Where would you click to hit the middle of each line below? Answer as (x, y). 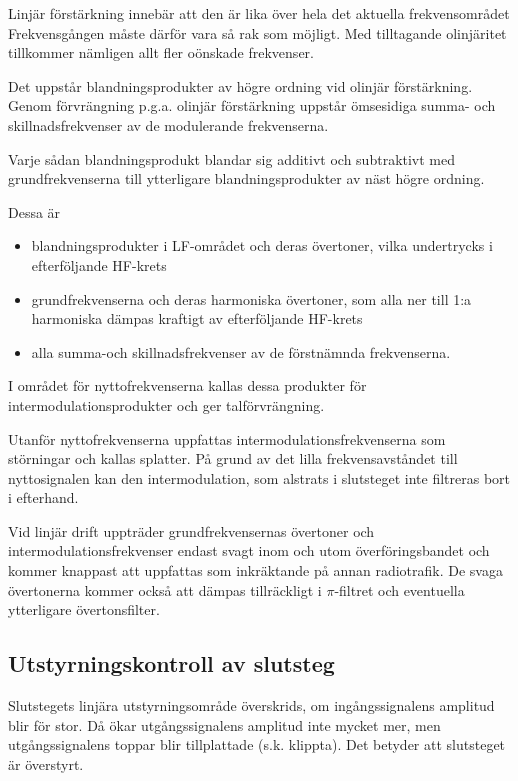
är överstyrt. (46, 763)
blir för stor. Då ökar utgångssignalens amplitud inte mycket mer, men (224, 724)
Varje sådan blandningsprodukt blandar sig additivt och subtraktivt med (232, 158)
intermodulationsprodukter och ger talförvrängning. (166, 404)
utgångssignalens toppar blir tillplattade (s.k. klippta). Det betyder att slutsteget (257, 744)
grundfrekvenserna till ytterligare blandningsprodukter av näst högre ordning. (246, 178)
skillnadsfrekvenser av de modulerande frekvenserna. (168, 124)
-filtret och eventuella (399, 589)
